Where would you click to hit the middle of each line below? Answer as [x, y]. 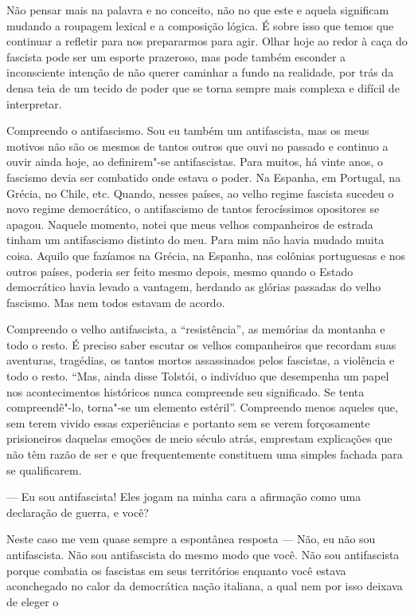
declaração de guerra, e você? [78, 512]
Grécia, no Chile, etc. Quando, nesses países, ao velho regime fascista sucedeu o [200, 193]
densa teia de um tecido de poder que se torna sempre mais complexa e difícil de [203, 87]
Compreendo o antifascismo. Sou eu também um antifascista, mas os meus [188, 130]
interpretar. [34, 103]
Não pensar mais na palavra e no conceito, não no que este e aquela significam [198, 10]
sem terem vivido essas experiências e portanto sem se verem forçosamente [188, 422]
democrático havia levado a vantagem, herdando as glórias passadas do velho [194, 287]
